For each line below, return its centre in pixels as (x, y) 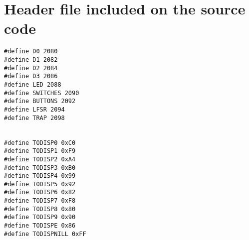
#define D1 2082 (31, 60)
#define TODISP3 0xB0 (40, 168)
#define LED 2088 (33, 84)
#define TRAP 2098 (34, 118)
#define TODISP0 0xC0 (40, 143)
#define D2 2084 (31, 68)
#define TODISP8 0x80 (40, 209)
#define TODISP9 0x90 (40, 217)
